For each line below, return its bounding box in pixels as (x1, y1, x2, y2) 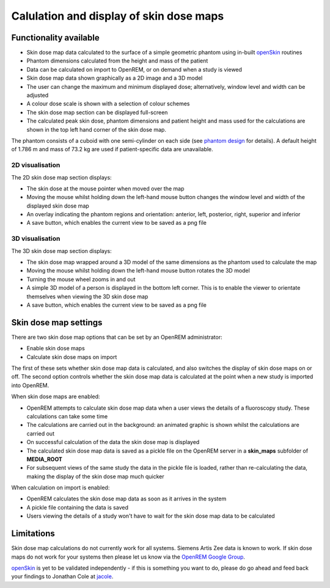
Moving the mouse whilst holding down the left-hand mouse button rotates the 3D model (26, 267, 250, 274)
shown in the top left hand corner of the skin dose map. (26, 126, 166, 133)
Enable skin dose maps (26, 345, 85, 352)
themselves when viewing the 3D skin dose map (26, 293, 148, 300)
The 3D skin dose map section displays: (11, 247, 112, 254)
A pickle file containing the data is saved (26, 503, 128, 511)
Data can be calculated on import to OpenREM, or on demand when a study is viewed (26, 66, 243, 73)
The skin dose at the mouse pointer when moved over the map (26, 184, 185, 192)
